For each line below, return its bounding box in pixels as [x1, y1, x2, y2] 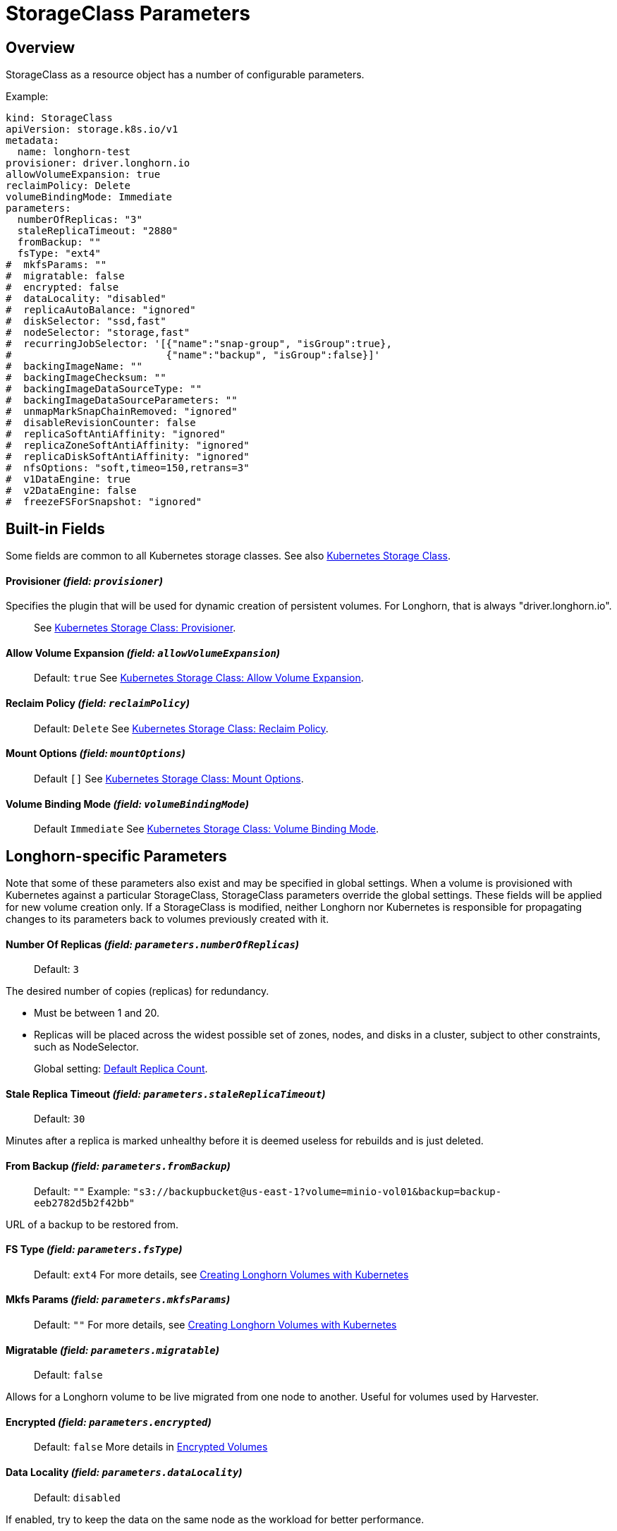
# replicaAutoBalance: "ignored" [6, 304, 196, 316]
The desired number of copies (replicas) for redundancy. [6, 985, 269, 998]
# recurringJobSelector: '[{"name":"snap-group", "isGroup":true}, [6, 338, 392, 350]
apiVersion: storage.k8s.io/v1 [6, 123, 178, 135]
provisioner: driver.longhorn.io [6, 157, 190, 169]
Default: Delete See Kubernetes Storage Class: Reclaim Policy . [34, 722, 329, 734]
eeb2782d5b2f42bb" [34, 1197, 135, 1209]
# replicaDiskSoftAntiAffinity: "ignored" [6, 451, 250, 463]
